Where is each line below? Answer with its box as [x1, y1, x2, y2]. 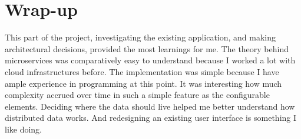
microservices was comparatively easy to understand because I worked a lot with [5, 54, 296, 66]
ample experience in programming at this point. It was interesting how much [5, 77, 282, 89]
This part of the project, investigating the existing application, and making [5, 31, 276, 43]
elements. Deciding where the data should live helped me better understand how [5, 100, 295, 112]
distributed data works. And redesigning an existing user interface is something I [5, 111, 297, 124]
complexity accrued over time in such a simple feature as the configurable [5, 89, 270, 101]
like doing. [5, 123, 42, 135]
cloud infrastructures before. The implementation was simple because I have [5, 65, 279, 77]
